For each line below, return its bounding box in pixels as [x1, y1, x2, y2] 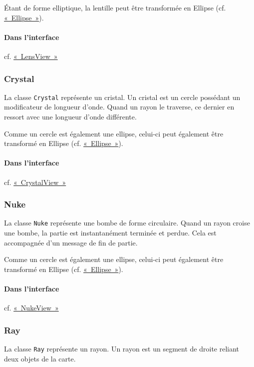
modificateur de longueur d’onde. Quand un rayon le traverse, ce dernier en [4, 101, 235, 112]
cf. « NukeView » [4, 302, 59, 313]
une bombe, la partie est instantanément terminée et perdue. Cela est [4, 227, 217, 238]
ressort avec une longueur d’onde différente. [4, 111, 137, 122]
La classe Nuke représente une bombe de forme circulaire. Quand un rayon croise [4, 217, 250, 228]
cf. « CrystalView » [4, 176, 66, 187]
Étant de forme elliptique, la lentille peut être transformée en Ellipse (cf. [4, 2, 226, 12]
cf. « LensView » [4, 50, 58, 61]
